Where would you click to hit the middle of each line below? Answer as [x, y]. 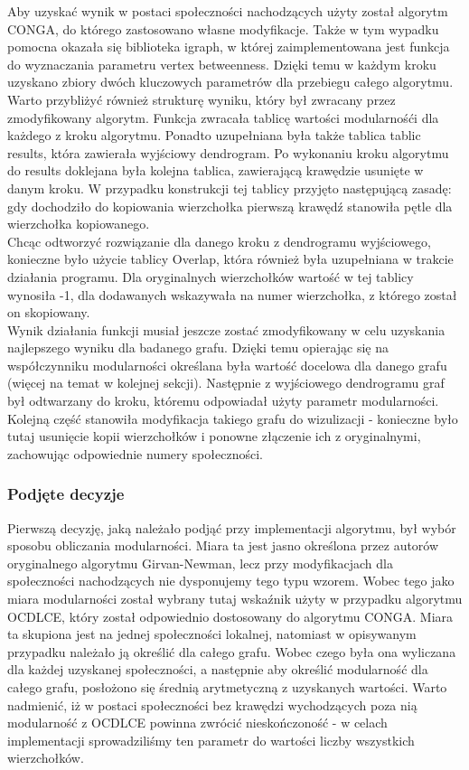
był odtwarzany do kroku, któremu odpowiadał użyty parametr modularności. [223, 401]
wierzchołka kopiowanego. [79, 224]
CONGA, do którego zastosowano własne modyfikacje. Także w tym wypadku [223, 28]
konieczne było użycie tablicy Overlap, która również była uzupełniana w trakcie [230, 259]
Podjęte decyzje [66, 494]
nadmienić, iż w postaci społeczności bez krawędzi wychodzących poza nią [212, 704]
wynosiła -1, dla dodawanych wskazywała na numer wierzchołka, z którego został [232, 294]
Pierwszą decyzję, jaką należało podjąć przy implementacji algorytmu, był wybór [232, 527]
